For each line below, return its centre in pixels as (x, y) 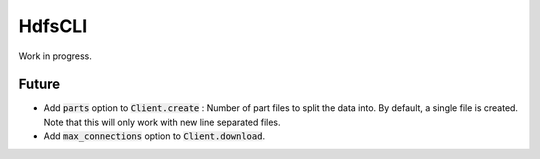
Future (39, 84)
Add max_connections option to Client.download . (154, 136)
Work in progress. (55, 56)
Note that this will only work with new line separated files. (162, 122)
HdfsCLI (53, 26)
